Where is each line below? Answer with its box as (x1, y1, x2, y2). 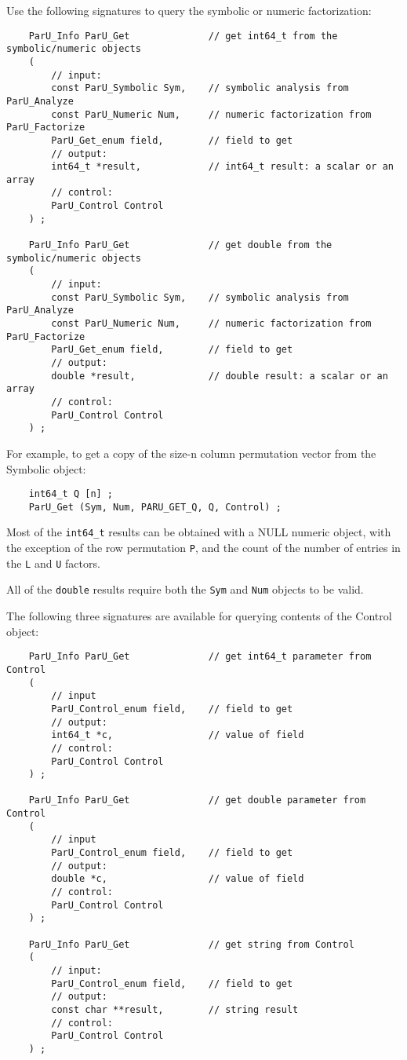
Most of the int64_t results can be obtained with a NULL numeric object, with (6, 524, 391, 540)
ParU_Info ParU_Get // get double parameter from (28, 795, 366, 806)
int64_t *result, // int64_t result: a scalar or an (51, 161, 394, 173)
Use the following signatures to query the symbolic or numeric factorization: (6, 2, 372, 18)
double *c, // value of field (51, 873, 304, 885)
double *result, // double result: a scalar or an (51, 370, 388, 382)
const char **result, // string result (51, 1003, 299, 1015)
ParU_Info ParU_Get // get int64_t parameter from (28, 651, 372, 663)
